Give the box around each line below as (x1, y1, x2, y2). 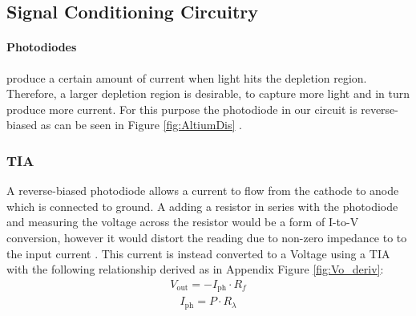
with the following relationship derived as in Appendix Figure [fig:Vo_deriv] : (6, 261, 384, 278)
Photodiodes (6, 38, 77, 55)
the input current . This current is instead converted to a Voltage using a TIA (6, 245, 390, 261)
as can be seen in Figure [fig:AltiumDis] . (40, 116, 242, 133)
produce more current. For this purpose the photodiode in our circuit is (6, 100, 357, 117)
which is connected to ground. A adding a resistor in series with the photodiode (6, 197, 398, 214)
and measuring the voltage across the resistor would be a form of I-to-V (6, 213, 359, 230)
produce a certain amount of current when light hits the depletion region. (6, 69, 367, 86)
